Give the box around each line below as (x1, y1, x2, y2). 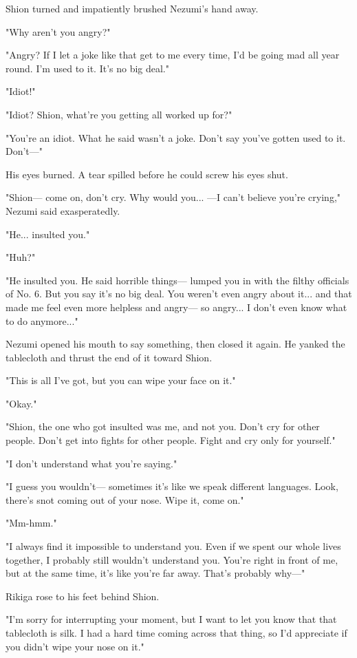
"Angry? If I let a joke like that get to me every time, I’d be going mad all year (6, 47, 340, 62)
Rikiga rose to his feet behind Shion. (6, 588, 160, 603)
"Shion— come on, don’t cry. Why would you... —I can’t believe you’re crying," (6, 190, 341, 204)
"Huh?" (6, 250, 36, 264)
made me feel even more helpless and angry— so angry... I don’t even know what (6, 299, 347, 314)
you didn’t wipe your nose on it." (6, 639, 144, 653)
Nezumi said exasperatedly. (6, 203, 120, 217)
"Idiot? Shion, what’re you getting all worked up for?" (6, 107, 232, 121)
